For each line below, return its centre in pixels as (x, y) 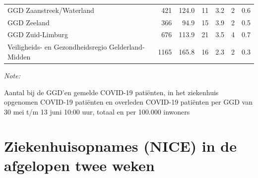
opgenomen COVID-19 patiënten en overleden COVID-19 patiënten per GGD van (128, 102)
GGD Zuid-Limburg (38, 34)
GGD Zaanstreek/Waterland (51, 10)
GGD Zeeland (29, 22)
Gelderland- (127, 47)
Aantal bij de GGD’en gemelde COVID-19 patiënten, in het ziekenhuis (111, 92)
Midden (19, 56)
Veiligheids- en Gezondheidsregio (57, 47)
